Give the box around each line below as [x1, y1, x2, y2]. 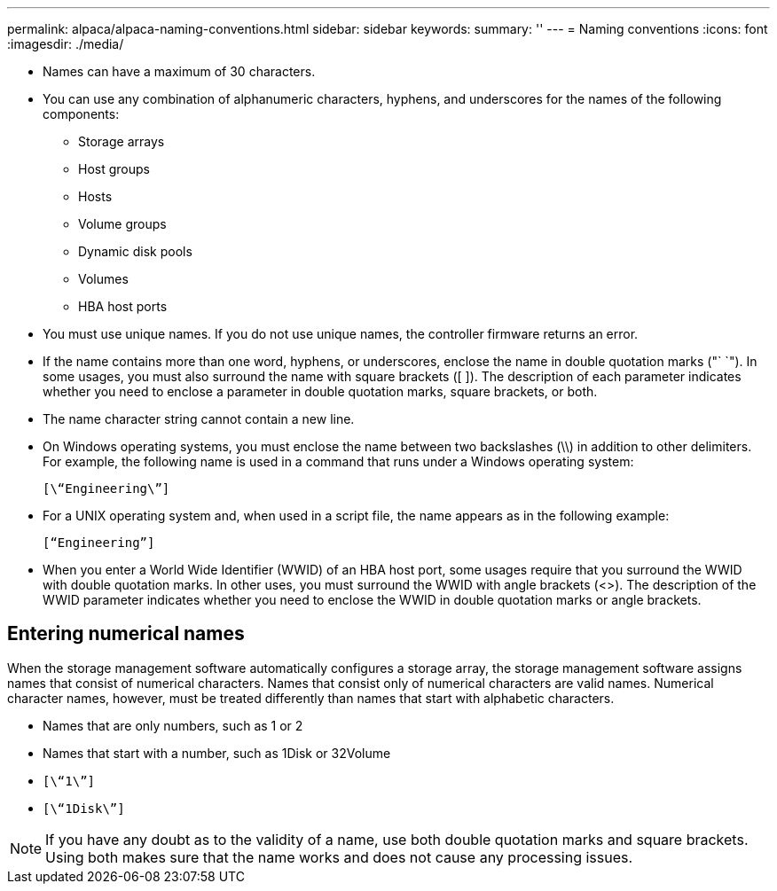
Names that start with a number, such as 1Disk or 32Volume [43, 745, 391, 761]
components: [43, 106, 120, 121]
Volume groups [78, 216, 167, 231]
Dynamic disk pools [78, 244, 192, 259]
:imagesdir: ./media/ [7, 36, 124, 51]
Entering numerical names [7, 622, 245, 645]
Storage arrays [78, 134, 165, 149]
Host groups [78, 161, 150, 176]
